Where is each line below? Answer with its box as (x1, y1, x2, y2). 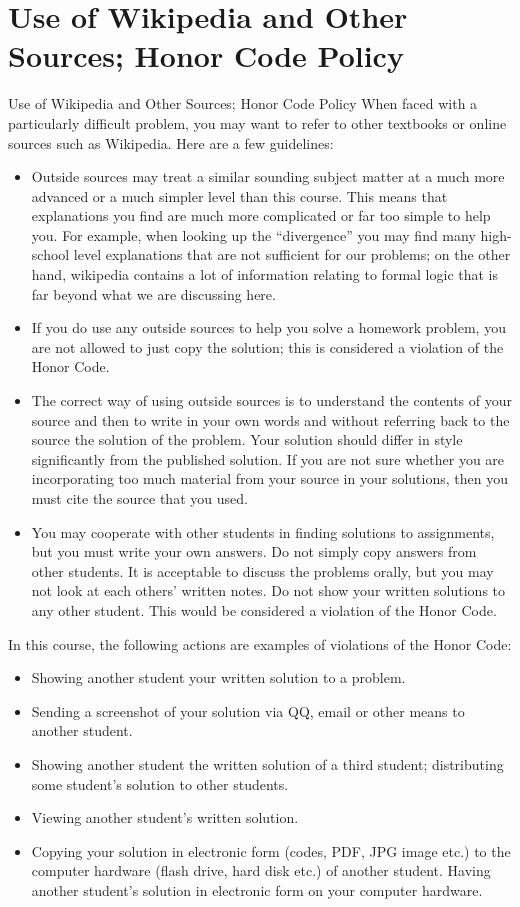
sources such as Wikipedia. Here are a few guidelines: (8, 132, 334, 153)
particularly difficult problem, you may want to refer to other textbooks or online (8, 112, 507, 133)
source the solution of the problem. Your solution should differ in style (31, 429, 463, 450)
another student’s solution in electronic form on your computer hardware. (31, 879, 483, 900)
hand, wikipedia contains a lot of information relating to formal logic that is (31, 264, 499, 285)
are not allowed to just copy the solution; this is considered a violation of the (31, 336, 504, 357)
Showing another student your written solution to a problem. (31, 667, 406, 688)
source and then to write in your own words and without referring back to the (31, 409, 510, 430)
